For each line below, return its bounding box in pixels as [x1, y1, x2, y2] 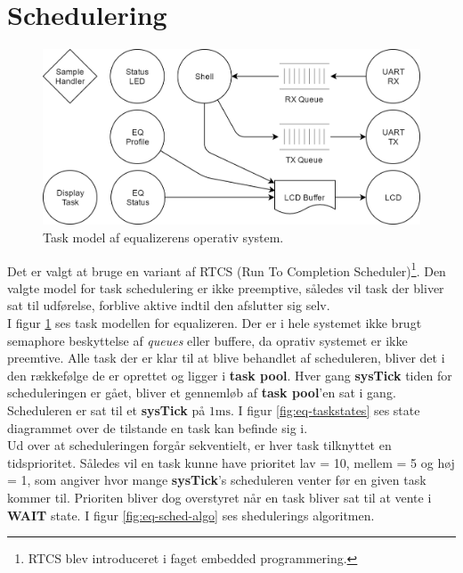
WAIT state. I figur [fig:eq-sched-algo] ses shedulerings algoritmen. [7, 505, 375, 524]
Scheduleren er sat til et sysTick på [7, 401, 206, 419]
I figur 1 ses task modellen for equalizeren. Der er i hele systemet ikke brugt [7, 314, 422, 332]
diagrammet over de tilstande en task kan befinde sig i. [7, 418, 308, 437]
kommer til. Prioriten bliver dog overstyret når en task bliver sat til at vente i [7, 487, 432, 506]
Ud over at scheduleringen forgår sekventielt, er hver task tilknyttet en [7, 436, 392, 454]
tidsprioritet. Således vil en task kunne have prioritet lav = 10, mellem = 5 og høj [7, 453, 455, 471]
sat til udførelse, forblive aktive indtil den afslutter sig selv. [7, 296, 330, 315]
